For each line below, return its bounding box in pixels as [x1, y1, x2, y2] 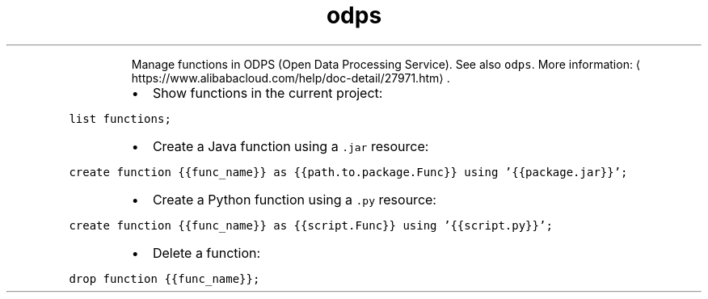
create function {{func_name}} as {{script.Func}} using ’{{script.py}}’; [69, 218, 553, 232]
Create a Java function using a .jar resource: [152, 137, 429, 154]
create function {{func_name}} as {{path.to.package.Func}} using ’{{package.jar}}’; [69, 165, 628, 179]
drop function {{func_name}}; [69, 272, 260, 285]
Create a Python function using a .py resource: [152, 191, 436, 208]
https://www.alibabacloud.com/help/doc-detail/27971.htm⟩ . [131, 70, 450, 85]
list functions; [69, 112, 171, 125]
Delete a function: [152, 244, 261, 261]
